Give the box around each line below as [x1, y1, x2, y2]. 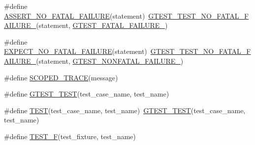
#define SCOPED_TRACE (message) [4, 72, 118, 82]
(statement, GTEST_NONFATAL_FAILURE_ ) [36, 55, 184, 66]
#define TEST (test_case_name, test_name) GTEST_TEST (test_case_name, [4, 105, 246, 115]
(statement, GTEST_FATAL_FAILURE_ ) [36, 20, 168, 30]
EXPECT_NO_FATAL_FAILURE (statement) [4, 46, 147, 56]
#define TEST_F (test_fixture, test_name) [4, 131, 136, 141]
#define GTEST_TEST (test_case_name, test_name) [4, 89, 169, 99]
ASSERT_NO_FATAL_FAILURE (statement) [4, 10, 145, 21]
